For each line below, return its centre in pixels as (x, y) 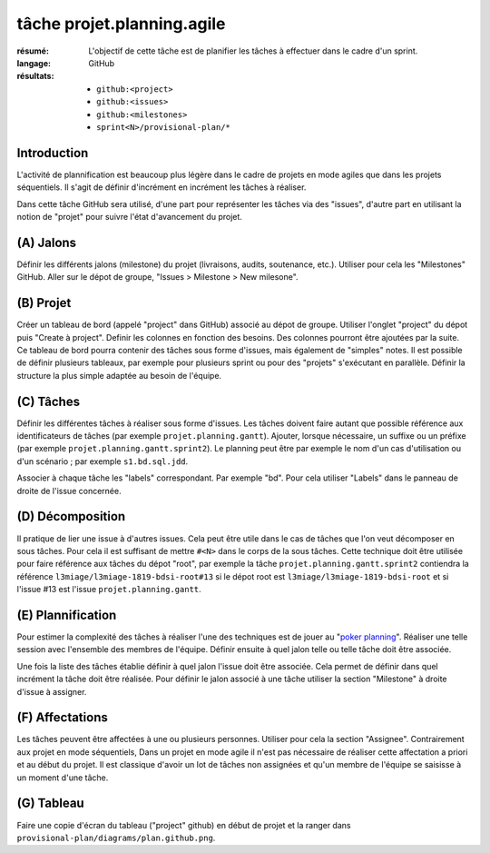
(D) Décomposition (71, 516)
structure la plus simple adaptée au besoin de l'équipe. (119, 375)
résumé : (33, 51)
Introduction (53, 153)
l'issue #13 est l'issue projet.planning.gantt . (109, 590)
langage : (34, 63)
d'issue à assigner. (52, 691)
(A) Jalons (47, 242)
